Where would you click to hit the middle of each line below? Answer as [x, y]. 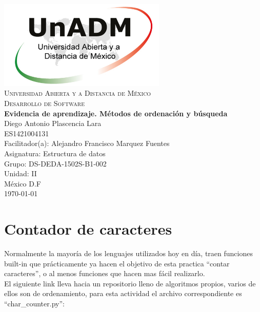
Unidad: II [21, 173]
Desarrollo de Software [44, 103]
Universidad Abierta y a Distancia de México [78, 93]
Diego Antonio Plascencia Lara [53, 123]
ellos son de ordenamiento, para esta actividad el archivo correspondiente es [123, 293]
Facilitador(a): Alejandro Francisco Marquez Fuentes [87, 143]
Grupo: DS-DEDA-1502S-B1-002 [55, 163]
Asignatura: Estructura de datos [55, 153]
